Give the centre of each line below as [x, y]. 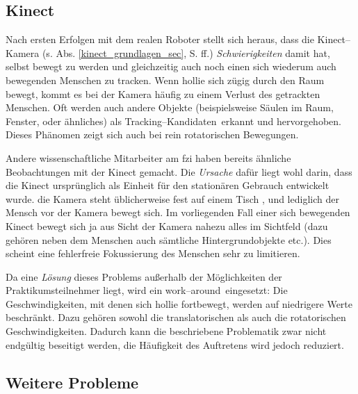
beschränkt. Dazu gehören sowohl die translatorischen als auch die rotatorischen [176, 317]
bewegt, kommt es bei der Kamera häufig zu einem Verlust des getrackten [163, 93]
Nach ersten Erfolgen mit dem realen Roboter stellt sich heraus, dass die [160, 39]
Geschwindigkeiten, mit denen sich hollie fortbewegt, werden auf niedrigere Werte [179, 303]
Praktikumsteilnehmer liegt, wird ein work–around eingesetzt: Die [147, 290]
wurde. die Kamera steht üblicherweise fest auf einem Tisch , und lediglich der [172, 198]
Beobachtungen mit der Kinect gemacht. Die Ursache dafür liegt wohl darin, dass [179, 171]
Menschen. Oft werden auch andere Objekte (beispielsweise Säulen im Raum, [170, 107]
